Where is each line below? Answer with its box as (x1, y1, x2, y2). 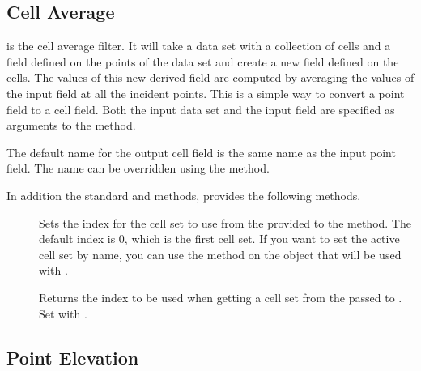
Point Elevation (6, 344, 139, 369)
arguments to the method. (6, 117, 136, 134)
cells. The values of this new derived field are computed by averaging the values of (6, 69, 415, 86)
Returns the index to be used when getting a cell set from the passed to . (39, 288, 402, 305)
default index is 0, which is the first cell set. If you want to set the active (39, 230, 400, 247)
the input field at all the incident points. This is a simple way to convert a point (6, 84, 405, 101)
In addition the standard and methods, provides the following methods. (6, 186, 361, 203)
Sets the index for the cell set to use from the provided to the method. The (39, 214, 411, 231)
